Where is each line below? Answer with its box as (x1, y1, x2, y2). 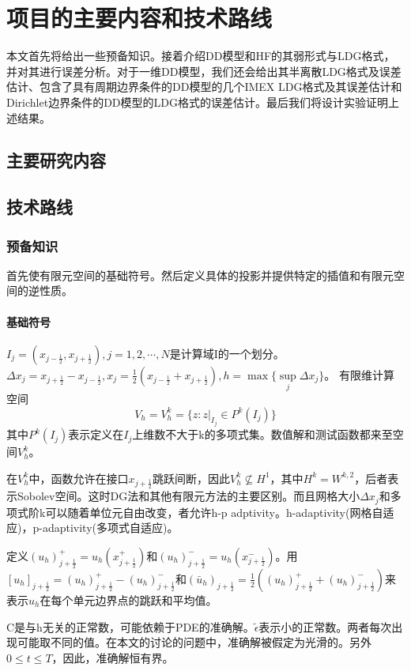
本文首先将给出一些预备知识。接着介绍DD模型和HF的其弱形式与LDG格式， (6, 47, 395, 64)
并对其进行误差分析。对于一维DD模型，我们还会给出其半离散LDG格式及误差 (6, 62, 402, 79)
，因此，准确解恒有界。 (51, 649, 174, 665)
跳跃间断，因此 (153, 469, 231, 486)
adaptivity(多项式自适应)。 (42, 519, 179, 536)
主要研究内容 (6, 148, 106, 172)
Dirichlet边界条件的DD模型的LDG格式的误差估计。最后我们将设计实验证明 (6, 93, 388, 110)
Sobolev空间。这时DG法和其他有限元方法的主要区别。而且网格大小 (17, 488, 360, 504)
